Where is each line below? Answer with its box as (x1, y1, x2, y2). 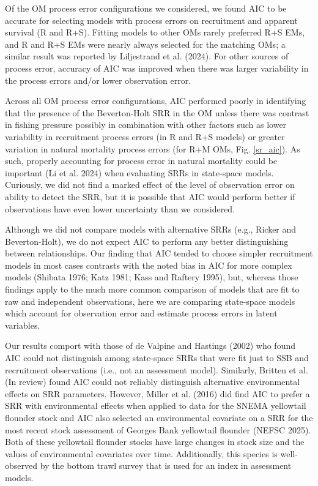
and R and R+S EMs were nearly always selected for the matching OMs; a (5, 37, 286, 50)
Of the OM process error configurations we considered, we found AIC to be (5, 2, 287, 14)
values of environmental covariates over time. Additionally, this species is (5, 447, 278, 460)
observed (5, 459, 38, 472)
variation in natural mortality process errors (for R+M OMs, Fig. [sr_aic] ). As (5, 142, 300, 155)
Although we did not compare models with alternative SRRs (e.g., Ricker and (5, 223, 297, 236)
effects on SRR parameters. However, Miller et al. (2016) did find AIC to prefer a (5, 387, 310, 400)
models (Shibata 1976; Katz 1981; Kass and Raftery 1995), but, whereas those (5, 271, 298, 283)
